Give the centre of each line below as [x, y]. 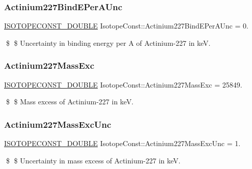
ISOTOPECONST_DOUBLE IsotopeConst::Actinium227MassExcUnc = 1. [122, 143]
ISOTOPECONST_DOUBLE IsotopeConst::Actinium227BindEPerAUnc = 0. [126, 26]
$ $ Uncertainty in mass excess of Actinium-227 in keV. [93, 160]
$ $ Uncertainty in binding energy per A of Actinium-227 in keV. [108, 43]
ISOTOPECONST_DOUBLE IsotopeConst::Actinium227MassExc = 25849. [123, 84]
